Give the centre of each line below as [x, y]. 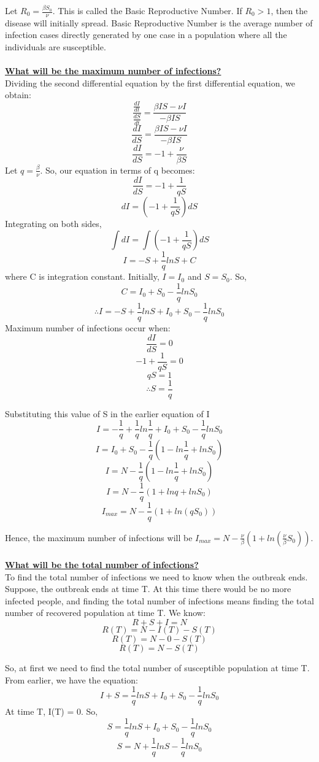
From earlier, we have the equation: [71, 679]
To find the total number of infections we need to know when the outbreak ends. [156, 576]
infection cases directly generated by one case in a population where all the [146, 35]
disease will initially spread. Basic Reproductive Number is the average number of [159, 22]
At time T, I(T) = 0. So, [52, 711]
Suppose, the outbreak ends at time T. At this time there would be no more [148, 589]
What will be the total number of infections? [102, 565]
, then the [289, 10]
